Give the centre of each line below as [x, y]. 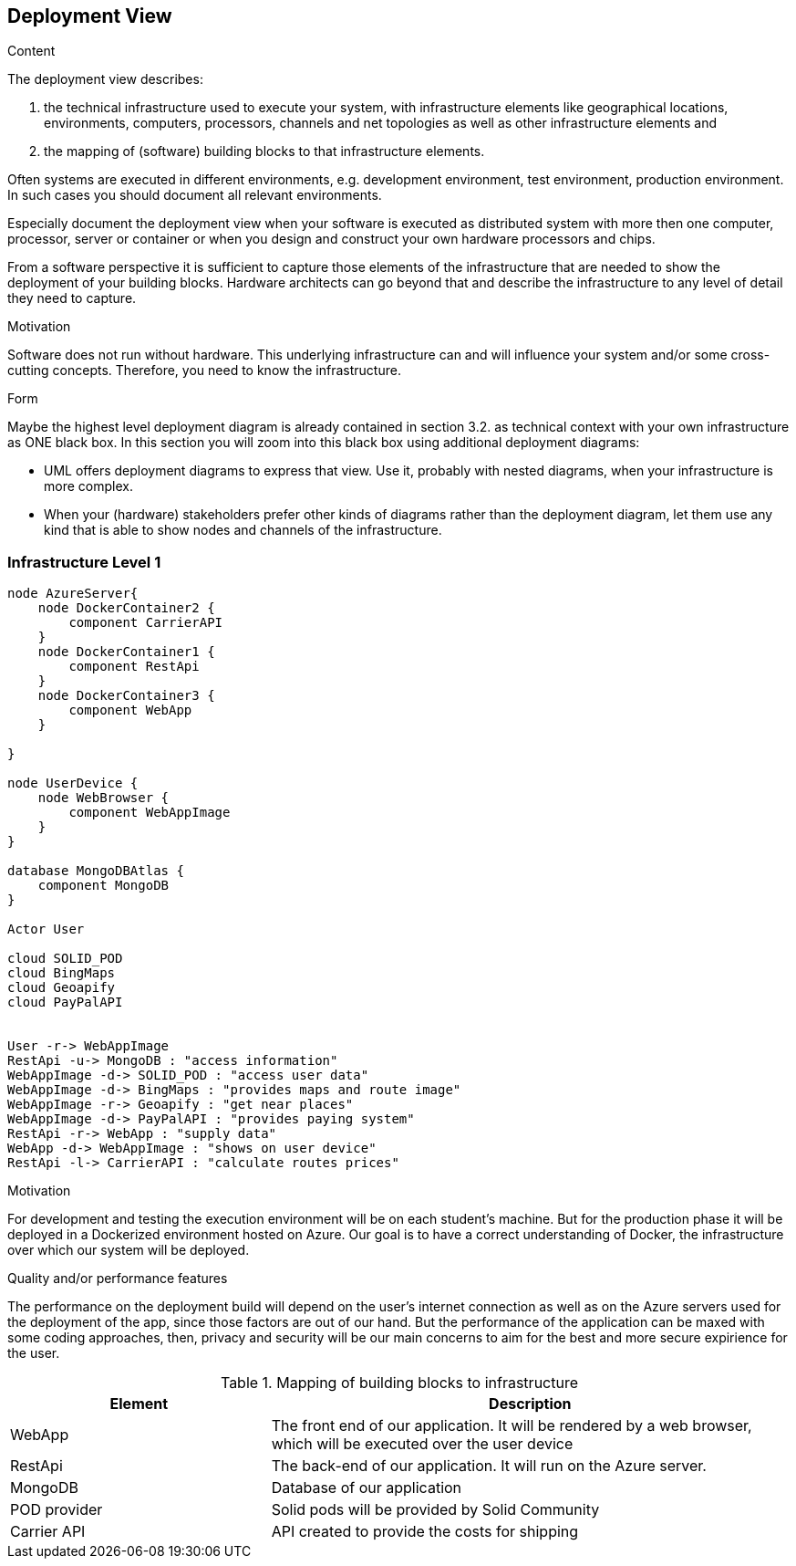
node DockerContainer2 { [126, 608]
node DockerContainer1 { [126, 652]
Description [530, 1404]
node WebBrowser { [103, 798]
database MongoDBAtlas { [96, 871]
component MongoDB [103, 886]
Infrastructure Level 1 [84, 562]
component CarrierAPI [146, 623]
